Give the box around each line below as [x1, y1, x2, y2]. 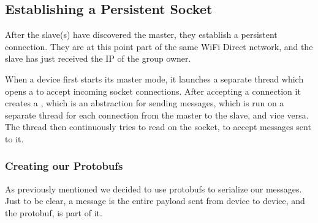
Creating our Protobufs [5, 158, 123, 174]
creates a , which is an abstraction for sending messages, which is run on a [5, 97, 284, 109]
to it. [5, 132, 24, 145]
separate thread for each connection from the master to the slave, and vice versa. [5, 108, 309, 121]
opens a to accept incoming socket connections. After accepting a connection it [5, 84, 301, 97]
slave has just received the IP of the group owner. [5, 52, 191, 65]
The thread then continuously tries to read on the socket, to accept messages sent [5, 120, 311, 133]
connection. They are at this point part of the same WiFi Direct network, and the [5, 40, 313, 53]
